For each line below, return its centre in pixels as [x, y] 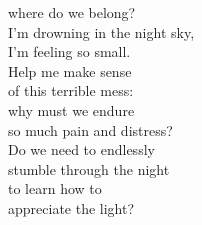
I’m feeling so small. [69, 51]
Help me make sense [70, 70]
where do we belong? [72, 12]
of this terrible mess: [71, 90]
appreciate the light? [71, 207]
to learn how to [55, 188]
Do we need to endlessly [81, 149]
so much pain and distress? [90, 129]
